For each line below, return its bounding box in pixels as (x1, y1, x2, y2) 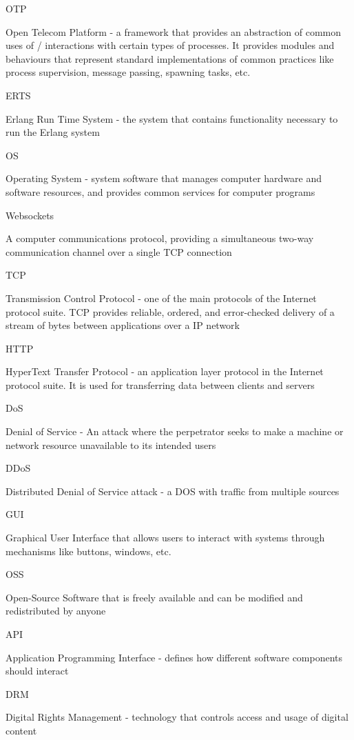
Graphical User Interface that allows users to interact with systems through (6, 530, 325, 545)
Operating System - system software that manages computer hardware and (6, 171, 322, 186)
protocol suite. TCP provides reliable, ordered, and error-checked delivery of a (6, 304, 335, 319)
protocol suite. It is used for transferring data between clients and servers (6, 377, 315, 392)
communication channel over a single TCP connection (6, 244, 232, 259)
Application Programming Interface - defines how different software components (6, 650, 343, 664)
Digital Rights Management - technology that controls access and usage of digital (6, 710, 348, 724)
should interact (6, 663, 69, 678)
